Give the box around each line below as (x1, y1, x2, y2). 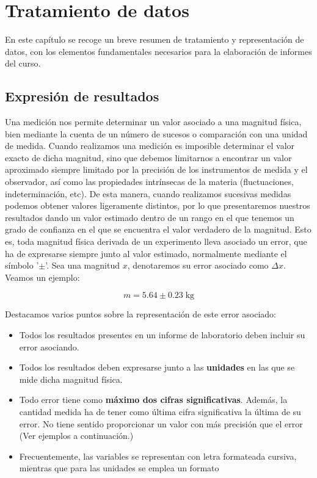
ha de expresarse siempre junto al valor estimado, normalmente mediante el (5, 247, 287, 259)
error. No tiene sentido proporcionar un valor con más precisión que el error (19, 417, 303, 430)
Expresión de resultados (5, 87, 159, 106)
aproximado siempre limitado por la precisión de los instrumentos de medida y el (5, 163, 308, 176)
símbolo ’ (5, 259, 39, 272)
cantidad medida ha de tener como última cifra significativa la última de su (19, 405, 301, 418)
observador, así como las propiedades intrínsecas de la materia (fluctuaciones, (5, 175, 294, 188)
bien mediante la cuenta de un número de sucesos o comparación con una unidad (5, 127, 308, 140)
